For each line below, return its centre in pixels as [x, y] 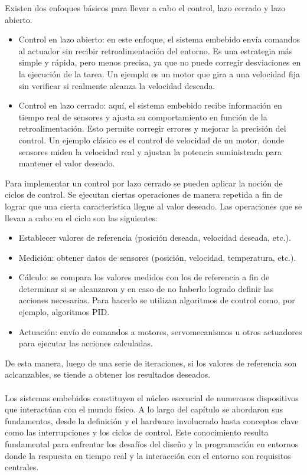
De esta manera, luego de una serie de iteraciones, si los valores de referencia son [151, 363]
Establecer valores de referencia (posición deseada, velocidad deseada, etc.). [155, 237]
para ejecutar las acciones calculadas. [86, 343]
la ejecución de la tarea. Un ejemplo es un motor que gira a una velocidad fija [159, 73]
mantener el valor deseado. [67, 163]
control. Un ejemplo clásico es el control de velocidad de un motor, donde [151, 140]
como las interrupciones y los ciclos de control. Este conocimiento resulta [137, 432]
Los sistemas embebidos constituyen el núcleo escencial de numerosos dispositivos [152, 397]
